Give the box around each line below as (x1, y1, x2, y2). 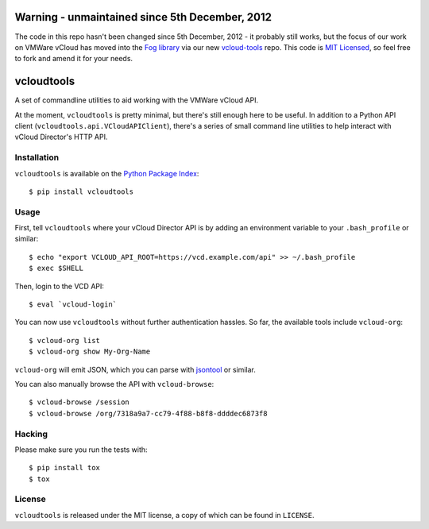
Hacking (14, 428, 48, 439)
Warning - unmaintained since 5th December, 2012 (14, 10, 272, 24)
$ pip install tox (29, 463, 101, 473)
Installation (14, 152, 60, 163)
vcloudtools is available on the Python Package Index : (14, 168, 199, 178)
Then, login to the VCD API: (14, 281, 105, 291)
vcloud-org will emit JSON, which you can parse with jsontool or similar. (14, 365, 256, 374)
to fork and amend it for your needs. (14, 54, 133, 64)
